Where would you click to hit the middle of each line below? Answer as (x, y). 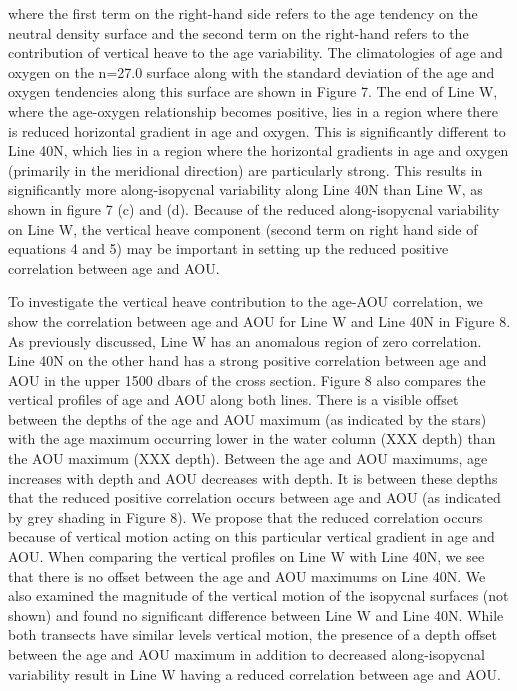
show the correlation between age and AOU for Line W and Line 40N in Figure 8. (259, 320)
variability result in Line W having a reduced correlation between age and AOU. (254, 673)
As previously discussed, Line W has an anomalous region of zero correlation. (245, 340)
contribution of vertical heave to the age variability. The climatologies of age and (255, 52)
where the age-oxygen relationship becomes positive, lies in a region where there (253, 110)
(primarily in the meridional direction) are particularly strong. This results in (245, 169)
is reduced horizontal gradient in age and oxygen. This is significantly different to (257, 130)
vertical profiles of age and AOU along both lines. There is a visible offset (233, 399)
